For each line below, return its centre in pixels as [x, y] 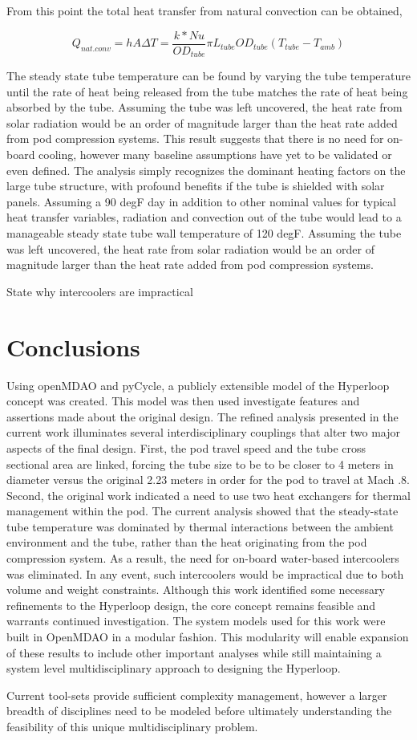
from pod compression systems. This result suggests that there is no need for [195, 138]
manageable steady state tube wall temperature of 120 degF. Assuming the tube [204, 233]
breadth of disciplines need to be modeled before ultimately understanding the [199, 711]
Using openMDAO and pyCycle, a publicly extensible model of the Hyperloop [198, 385]
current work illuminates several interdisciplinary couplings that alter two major [204, 432]
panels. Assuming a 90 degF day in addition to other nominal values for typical [201, 201]
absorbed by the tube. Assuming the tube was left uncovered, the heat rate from [204, 107]
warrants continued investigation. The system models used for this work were [196, 621]
